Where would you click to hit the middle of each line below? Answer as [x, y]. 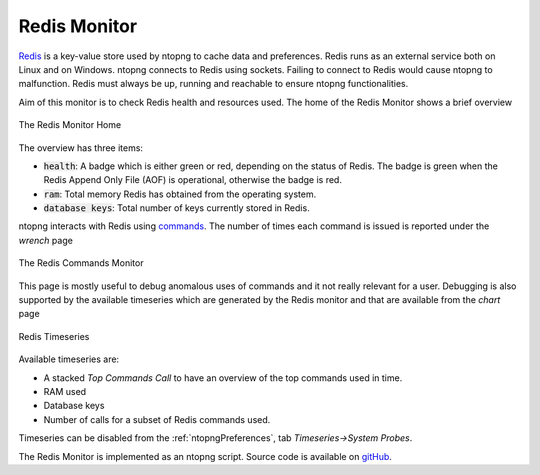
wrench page [46, 240]
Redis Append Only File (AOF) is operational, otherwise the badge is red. [192, 180]
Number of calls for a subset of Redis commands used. [157, 419]
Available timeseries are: [69, 359]
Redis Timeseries [54, 336]
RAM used [65, 391]
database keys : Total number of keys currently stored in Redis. [176, 208]
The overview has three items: [81, 147]
